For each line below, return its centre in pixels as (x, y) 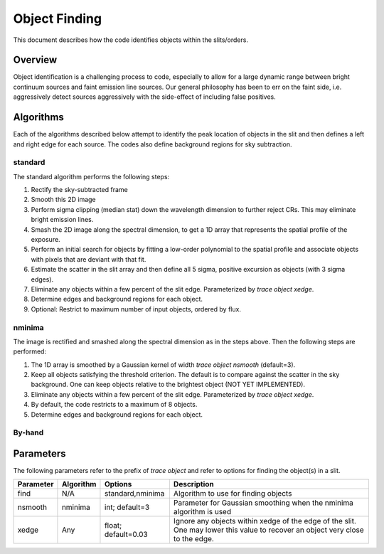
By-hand (28, 432)
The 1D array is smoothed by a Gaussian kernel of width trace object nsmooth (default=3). (163, 364)
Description (194, 484)
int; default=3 (127, 507)
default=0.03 (126, 535)
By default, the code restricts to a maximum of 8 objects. (114, 405)
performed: (30, 351)
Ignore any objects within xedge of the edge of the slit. (265, 521)
